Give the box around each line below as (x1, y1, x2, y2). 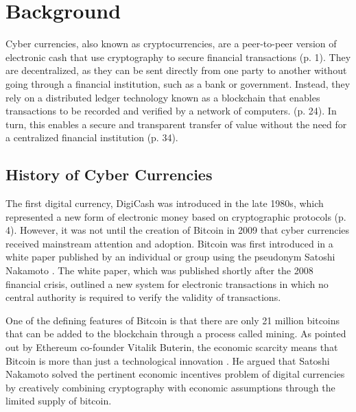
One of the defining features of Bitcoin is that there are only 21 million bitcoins (5, 313, 340, 327)
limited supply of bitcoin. (5, 393, 112, 408)
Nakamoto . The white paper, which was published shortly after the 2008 (5, 263, 313, 278)
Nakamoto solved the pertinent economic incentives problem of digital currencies (5, 367, 345, 381)
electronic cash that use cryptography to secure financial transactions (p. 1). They (5, 49, 351, 64)
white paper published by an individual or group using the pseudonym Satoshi (5, 250, 335, 264)
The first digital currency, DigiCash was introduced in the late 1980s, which (5, 196, 324, 210)
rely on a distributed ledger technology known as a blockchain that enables (5, 90, 320, 104)
